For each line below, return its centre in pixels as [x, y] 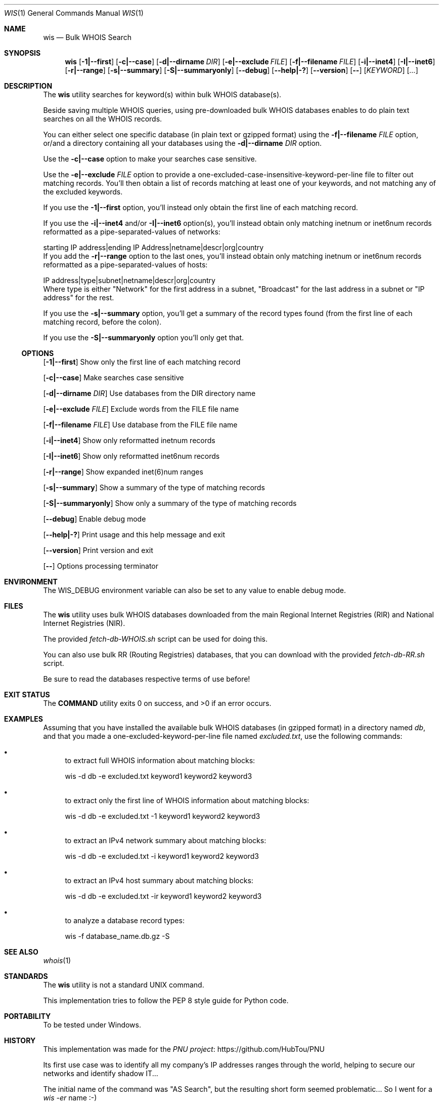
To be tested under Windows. [92, 1025]
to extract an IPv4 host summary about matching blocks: [159, 880]
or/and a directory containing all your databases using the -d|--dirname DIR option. [183, 143]
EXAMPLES [24, 719]
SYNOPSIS [23, 53]
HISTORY [20, 1040]
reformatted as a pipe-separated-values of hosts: [125, 265]
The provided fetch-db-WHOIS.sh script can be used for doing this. [155, 639]
